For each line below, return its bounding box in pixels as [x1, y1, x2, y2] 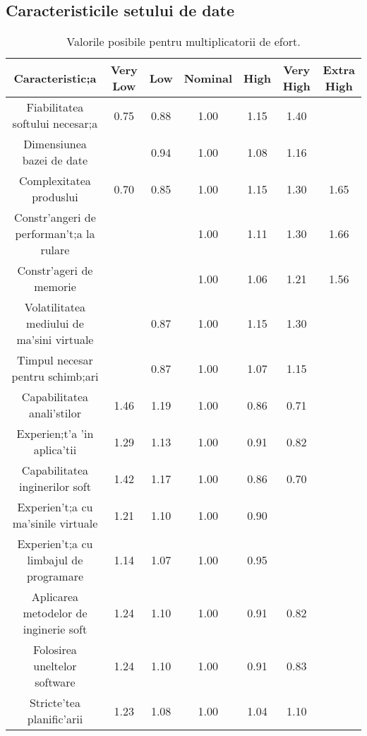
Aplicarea [31, 588, 79, 605]
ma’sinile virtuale [12, 515, 98, 532]
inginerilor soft [18, 478, 91, 495]
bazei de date [22, 152, 88, 169]
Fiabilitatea [26, 99, 84, 116]
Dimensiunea [23, 136, 87, 153]
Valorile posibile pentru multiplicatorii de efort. [66, 33, 301, 50]
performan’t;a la [15, 225, 95, 242]
